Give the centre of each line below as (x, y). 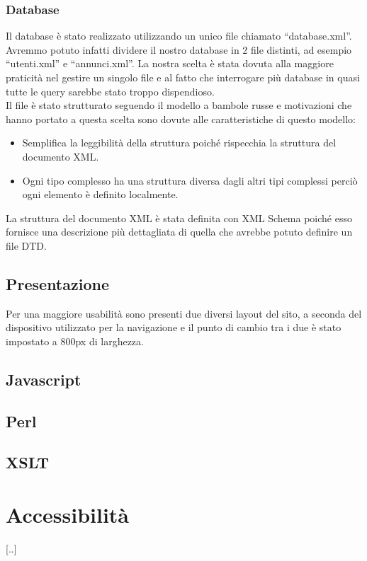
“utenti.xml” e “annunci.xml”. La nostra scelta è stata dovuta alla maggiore (170, 63)
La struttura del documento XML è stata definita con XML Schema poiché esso (179, 218)
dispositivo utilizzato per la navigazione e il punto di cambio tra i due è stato (174, 327)
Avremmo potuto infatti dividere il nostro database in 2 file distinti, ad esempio (179, 49)
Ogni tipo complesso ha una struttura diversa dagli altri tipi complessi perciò (190, 180)
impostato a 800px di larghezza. (75, 341)
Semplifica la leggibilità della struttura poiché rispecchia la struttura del (179, 143)
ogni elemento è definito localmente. (100, 194)
